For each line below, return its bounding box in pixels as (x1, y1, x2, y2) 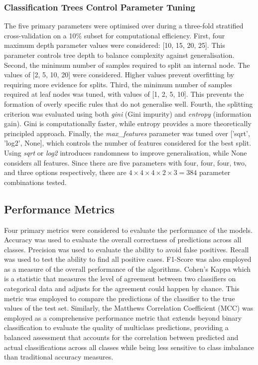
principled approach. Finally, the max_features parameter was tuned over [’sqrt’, (4, 128, 250, 138)
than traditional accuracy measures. (4, 352, 114, 362)
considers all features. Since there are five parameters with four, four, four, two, (4, 157, 247, 168)
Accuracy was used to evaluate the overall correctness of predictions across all (4, 234, 242, 245)
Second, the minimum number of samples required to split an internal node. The (4, 59, 250, 70)
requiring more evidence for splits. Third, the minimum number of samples (4, 79, 232, 89)
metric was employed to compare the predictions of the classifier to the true (4, 293, 235, 303)
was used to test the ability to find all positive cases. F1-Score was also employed (4, 254, 252, 264)
